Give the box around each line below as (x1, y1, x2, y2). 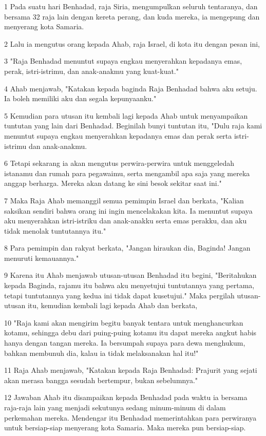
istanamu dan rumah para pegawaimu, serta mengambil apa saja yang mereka (4, 167, 250, 178)
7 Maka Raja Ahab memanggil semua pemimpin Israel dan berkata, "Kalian (4, 195, 244, 205)
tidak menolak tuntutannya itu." (4, 225, 106, 236)
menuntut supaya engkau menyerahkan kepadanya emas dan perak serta (4, 130, 232, 141)
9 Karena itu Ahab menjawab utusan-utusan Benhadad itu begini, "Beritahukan (4, 270, 257, 280)
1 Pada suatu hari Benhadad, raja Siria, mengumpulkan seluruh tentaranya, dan (4, 1, 258, 11)
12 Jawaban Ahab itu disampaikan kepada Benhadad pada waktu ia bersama (4, 392, 248, 403)
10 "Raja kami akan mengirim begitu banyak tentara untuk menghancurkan (4, 317, 243, 328)
